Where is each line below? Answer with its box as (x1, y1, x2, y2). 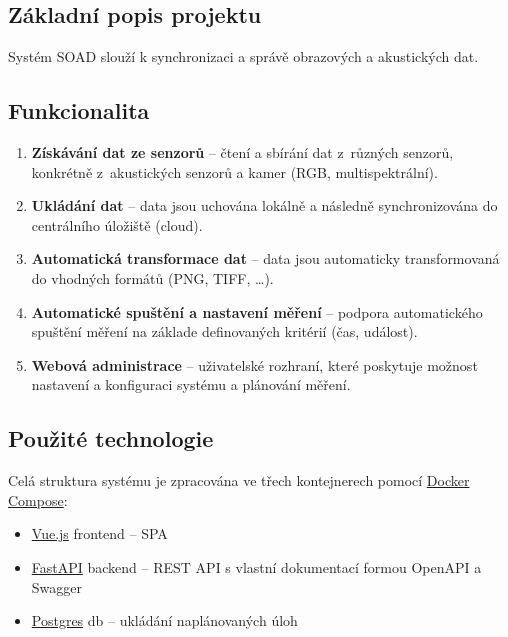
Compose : (8, 489, 68, 510)
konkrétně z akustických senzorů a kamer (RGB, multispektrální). (31, 161, 438, 182)
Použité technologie (8, 423, 214, 454)
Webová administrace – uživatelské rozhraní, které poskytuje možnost (31, 354, 478, 375)
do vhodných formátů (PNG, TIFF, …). (31, 267, 274, 288)
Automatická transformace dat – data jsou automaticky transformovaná (31, 248, 500, 269)
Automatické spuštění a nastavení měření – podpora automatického (31, 301, 483, 322)
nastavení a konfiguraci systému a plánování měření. (31, 374, 351, 395)
